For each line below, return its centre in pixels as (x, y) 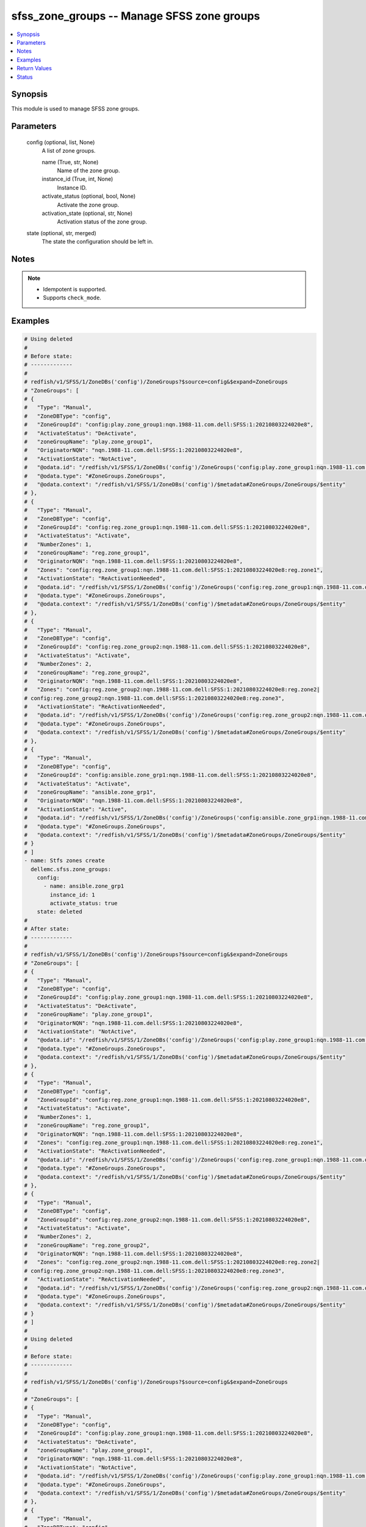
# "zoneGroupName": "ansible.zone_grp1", (90, 792)
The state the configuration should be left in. (98, 242)
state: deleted (59, 912)
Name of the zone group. (88, 170)
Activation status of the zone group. (102, 222)
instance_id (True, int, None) (77, 179)
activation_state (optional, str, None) (87, 213)
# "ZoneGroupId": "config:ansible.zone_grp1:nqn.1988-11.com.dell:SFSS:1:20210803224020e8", (170, 775)
